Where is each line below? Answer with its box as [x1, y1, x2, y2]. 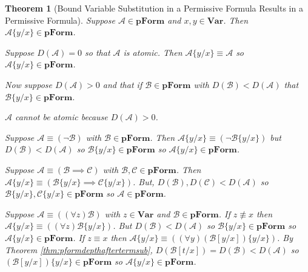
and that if [102, 78, 142, 90]
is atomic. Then [123, 46, 182, 58]
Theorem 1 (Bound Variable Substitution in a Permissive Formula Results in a [5, 2, 303, 14]
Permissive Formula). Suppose [5, 13, 115, 26]
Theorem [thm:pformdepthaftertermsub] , [5, 243, 153, 256]
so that [85, 46, 110, 58]
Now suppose [5, 78, 53, 90]
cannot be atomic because [15, 110, 108, 123]
